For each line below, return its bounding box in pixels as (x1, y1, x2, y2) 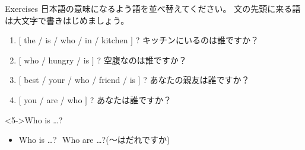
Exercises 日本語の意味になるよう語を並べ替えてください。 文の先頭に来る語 (5, 2, 301, 14)
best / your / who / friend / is (24, 74, 136, 86)
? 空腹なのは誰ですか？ (97, 53, 187, 66)
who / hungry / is (24, 53, 90, 66)
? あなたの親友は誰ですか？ (143, 74, 250, 86)
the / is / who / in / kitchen (24, 34, 128, 46)
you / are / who (24, 93, 82, 106)
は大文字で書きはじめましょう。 (5, 14, 129, 26)
